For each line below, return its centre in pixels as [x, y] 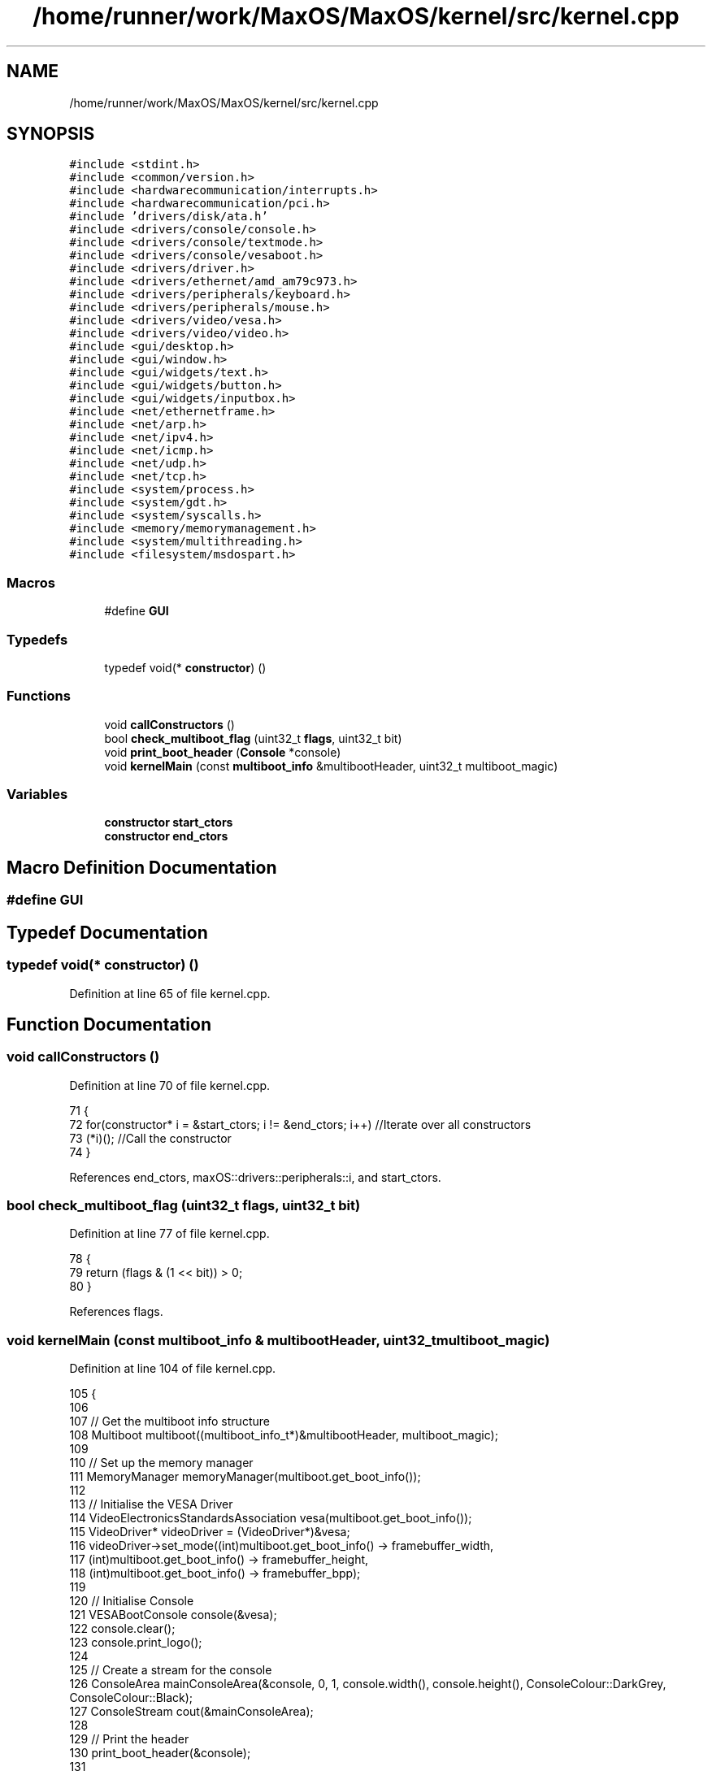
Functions [39, 696]
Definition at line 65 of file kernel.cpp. [170, 993]
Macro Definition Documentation [142, 867]
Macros [31, 582]
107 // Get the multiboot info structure [169, 1422]
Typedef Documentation [107, 932]
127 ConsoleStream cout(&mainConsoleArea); [191, 1712]
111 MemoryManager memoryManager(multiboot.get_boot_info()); [245, 1477]
